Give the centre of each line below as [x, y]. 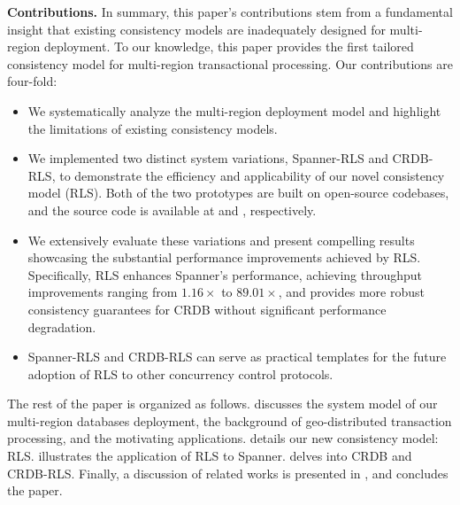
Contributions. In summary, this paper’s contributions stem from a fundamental [230, 12]
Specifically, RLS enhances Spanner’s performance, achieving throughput [225, 274]
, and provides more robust [351, 292]
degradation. [62, 326]
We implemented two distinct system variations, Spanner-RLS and [208, 158]
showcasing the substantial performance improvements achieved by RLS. [224, 257]
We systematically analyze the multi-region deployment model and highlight [234, 110]
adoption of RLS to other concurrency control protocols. [180, 373]
